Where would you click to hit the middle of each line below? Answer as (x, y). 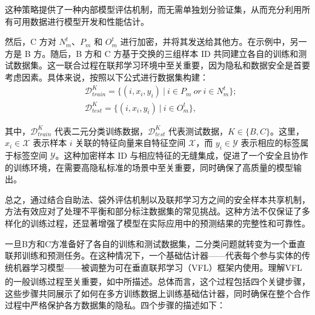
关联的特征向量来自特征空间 (131, 143)
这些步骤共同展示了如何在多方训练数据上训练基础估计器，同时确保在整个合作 (157, 293)
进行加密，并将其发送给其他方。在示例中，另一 (214, 41)
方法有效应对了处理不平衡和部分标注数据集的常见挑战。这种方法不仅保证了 (153, 211)
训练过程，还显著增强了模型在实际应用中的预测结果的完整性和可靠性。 (170, 223)
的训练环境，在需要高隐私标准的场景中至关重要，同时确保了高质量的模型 (149, 167)
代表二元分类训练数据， (101, 131)
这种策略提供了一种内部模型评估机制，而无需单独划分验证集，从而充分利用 (153, 9)
